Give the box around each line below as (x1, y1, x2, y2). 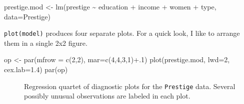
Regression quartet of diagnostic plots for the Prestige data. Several (24, 81, 235, 91)
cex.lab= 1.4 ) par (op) (4, 64, 68, 75)
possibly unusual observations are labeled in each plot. (24, 91, 190, 101)
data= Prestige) (4, 11, 50, 21)
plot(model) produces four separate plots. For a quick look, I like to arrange (4, 28, 240, 38)
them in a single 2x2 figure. (4, 37, 87, 48)
